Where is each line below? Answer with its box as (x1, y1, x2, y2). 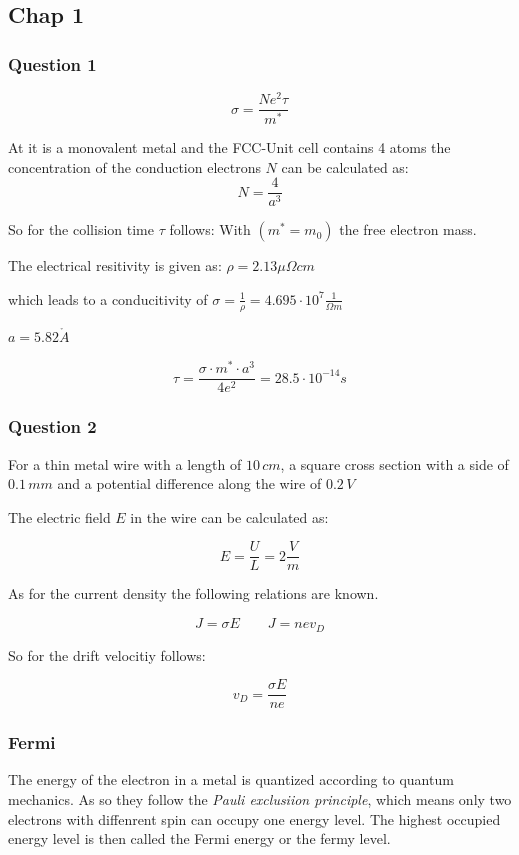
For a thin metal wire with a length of (8, 453, 242, 474)
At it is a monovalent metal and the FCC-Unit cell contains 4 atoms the (8, 137, 451, 158)
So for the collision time (8, 219, 154, 240)
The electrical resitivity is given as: (8, 255, 222, 276)
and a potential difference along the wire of (57, 473, 322, 494)
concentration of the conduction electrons (8, 156, 261, 177)
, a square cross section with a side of (280, 453, 509, 474)
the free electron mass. (339, 219, 477, 240)
